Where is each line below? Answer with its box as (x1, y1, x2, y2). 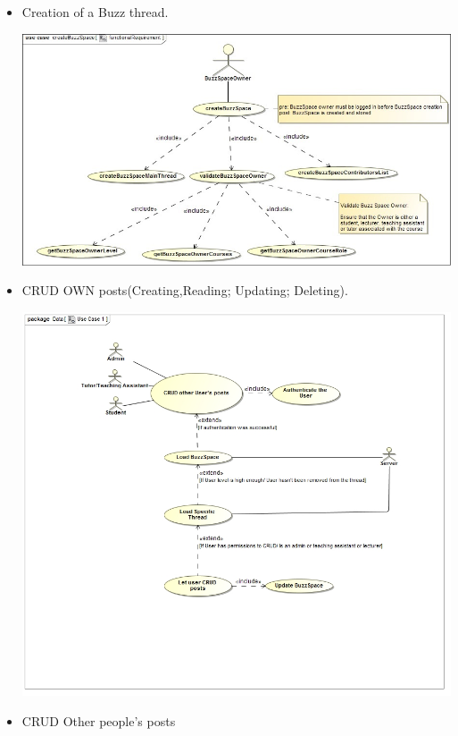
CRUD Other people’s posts (21, 711, 176, 730)
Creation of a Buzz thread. (21, 3, 169, 21)
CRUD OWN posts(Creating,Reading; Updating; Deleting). (21, 281, 348, 300)
